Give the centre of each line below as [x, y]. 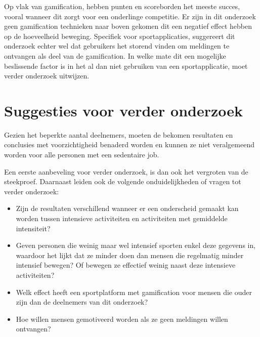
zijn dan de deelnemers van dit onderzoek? [82, 302]
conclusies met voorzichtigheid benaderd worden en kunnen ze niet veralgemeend [129, 144]
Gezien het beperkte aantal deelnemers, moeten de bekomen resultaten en [119, 134]
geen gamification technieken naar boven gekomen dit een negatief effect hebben [128, 26]
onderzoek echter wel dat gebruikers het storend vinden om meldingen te [117, 46]
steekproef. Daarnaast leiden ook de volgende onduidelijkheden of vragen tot [123, 181]
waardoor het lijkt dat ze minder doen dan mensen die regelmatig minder [130, 255]
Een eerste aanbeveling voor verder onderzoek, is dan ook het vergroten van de [126, 171]
